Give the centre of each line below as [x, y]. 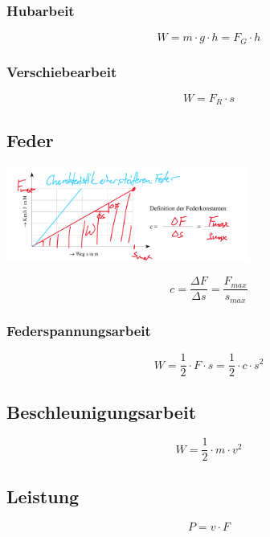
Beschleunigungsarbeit [102, 411]
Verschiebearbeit [62, 71]
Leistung [43, 496]
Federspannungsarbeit [79, 330]
